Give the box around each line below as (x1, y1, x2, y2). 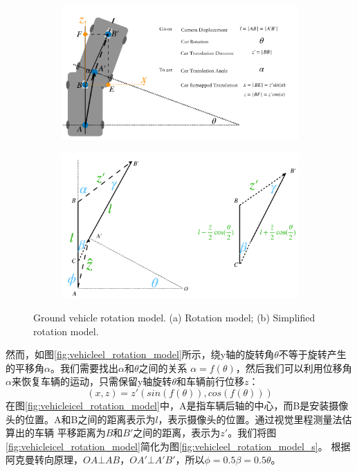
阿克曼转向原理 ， (6, 452, 83, 467)
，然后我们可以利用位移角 (235, 360, 352, 375)
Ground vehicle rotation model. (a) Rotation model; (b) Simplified (33, 310, 315, 324)
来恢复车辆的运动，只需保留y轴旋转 (11, 374, 172, 389)
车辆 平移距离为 (34, 425, 106, 440)
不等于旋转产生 (278, 347, 347, 362)
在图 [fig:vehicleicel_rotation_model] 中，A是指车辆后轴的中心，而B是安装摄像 (6, 398, 349, 412)
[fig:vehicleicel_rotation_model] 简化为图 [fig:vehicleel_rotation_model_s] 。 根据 (6, 438, 351, 453)
